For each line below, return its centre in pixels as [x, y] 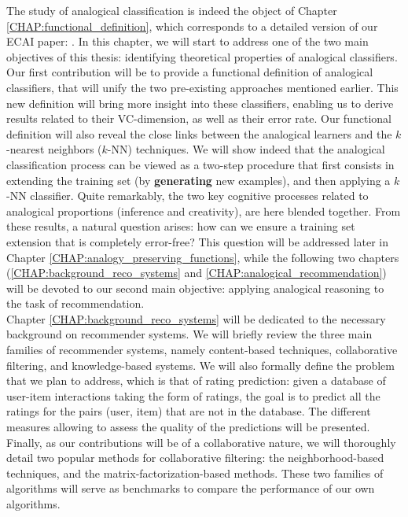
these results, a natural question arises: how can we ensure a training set [181, 226]
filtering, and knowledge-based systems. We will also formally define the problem [201, 365]
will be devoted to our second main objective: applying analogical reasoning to [195, 288]
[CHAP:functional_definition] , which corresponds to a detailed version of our [192, 26]
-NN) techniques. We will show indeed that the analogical [246, 149]
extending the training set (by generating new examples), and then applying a [198, 180]
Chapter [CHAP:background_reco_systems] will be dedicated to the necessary [196, 318]
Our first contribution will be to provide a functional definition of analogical [190, 72]
